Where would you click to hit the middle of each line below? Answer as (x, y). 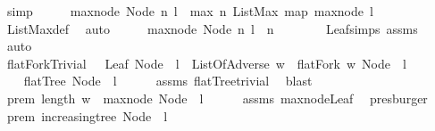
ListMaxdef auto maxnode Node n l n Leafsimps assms (212, 28)
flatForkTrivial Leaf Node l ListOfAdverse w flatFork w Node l (206, 63)
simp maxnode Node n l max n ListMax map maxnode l (190, 11)
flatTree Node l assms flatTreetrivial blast (168, 81)
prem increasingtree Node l (87, 115)
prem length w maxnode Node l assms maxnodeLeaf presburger (217, 98)
